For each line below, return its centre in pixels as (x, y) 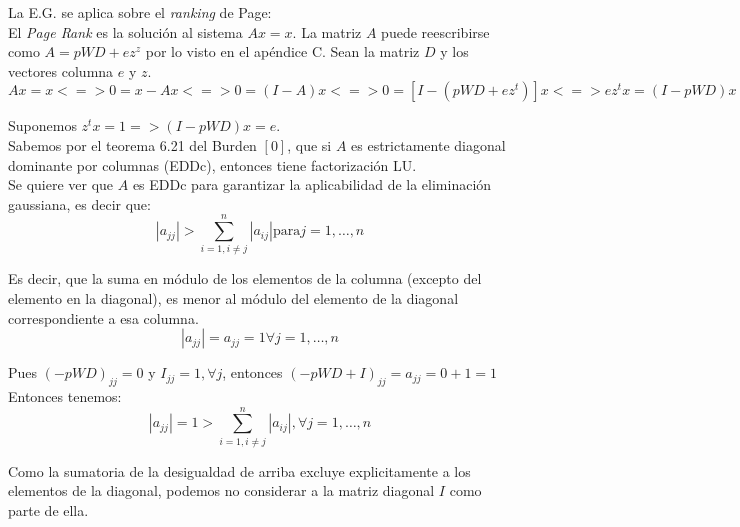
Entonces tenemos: (65, 396)
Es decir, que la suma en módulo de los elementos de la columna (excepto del (245, 278)
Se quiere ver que (61, 184)
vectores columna (61, 70)
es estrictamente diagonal (428, 144)
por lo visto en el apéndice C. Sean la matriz (282, 51)
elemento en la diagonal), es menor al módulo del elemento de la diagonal (233, 298)
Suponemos (42, 125)
